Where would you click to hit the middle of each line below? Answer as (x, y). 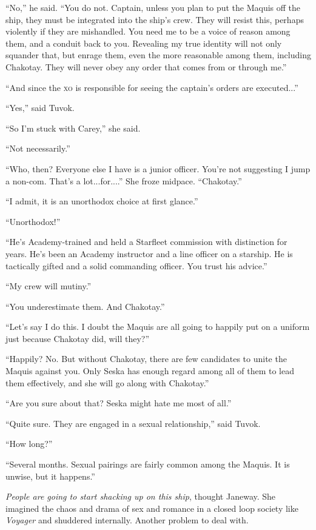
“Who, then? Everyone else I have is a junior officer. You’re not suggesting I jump (158, 168)
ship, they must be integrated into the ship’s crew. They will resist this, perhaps (155, 19)
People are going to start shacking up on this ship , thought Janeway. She (141, 496)
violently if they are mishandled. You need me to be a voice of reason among (148, 31)
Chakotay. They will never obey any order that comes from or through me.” (146, 66)
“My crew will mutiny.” (49, 286)
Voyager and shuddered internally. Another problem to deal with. (127, 520)
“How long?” (29, 444)
